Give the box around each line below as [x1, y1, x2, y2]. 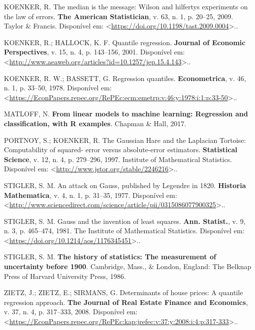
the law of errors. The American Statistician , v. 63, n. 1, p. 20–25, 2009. [4, 11, 233, 21]
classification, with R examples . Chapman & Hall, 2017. [4, 118, 187, 128]
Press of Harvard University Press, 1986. [4, 271, 126, 281]
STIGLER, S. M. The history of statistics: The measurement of [4, 251, 216, 262]
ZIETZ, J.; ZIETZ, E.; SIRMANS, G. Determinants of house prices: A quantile [4, 287, 243, 298]
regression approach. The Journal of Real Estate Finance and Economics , [4, 297, 248, 307]
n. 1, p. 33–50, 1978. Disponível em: [4, 82, 112, 93]
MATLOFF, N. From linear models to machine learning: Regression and [4, 109, 248, 119]
